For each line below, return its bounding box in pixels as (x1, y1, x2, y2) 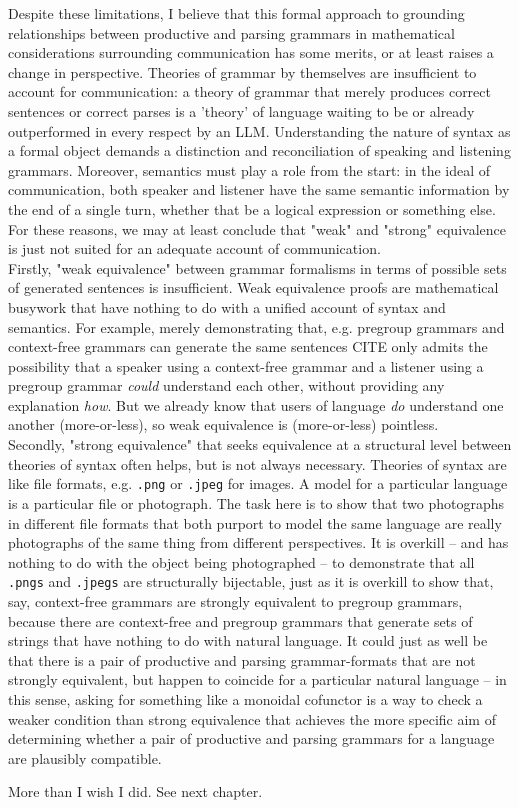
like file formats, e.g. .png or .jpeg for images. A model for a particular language (8, 473, 508, 494)
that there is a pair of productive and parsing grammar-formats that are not (8, 649, 476, 670)
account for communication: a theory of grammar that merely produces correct (8, 81, 491, 102)
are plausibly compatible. (8, 747, 162, 768)
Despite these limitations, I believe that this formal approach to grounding (8, 3, 465, 23)
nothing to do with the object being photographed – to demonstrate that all (8, 551, 475, 572)
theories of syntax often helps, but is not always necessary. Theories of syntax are (8, 453, 507, 474)
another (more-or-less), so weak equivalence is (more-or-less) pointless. (8, 414, 439, 435)
